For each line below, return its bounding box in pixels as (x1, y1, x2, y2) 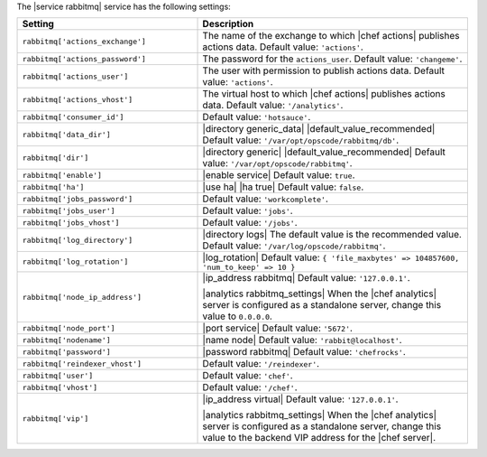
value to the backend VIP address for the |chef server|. (202, 432, 436, 444)
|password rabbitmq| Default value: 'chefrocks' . (202, 346, 406, 359)
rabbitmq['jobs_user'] (22, 206, 116, 216)
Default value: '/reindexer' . (202, 358, 320, 370)
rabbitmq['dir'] (22, 153, 89, 163)
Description (202, 18, 254, 31)
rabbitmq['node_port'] (22, 323, 116, 333)
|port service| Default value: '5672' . (202, 322, 354, 334)
